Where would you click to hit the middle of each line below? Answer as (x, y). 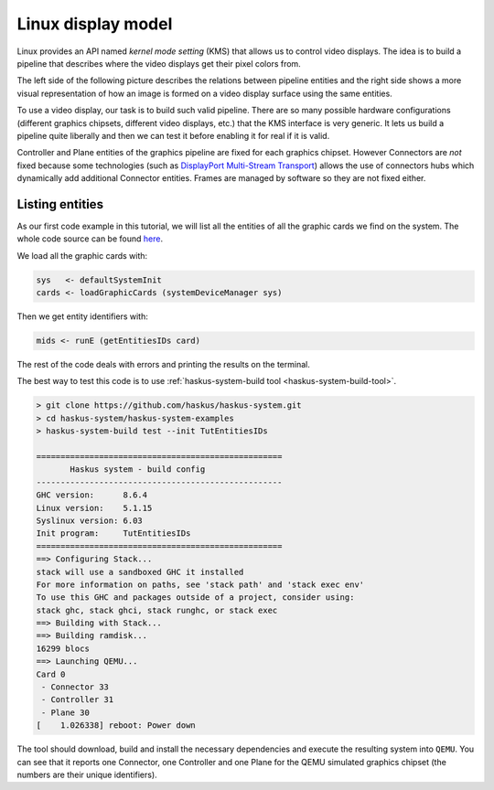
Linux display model (95, 24)
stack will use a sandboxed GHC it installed (140, 572)
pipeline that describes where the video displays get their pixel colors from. (159, 63)
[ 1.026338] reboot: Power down (116, 726)
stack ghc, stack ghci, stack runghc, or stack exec (157, 610)
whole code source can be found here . (90, 239)
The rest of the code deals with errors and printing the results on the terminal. (163, 365)
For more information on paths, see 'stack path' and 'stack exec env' (200, 584)
